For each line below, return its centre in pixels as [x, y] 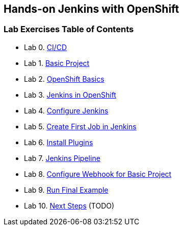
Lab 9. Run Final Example [66, 190]
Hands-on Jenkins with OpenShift [91, 9]
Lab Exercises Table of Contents [69, 29]
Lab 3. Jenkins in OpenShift [70, 95]
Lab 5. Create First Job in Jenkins [80, 126]
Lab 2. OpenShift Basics [64, 79]
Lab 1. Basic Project [57, 63]
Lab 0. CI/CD [46, 47]
